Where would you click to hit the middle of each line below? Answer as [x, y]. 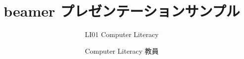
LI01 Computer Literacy [122, 34]
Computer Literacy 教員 [122, 50]
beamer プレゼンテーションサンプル [122, 11]
